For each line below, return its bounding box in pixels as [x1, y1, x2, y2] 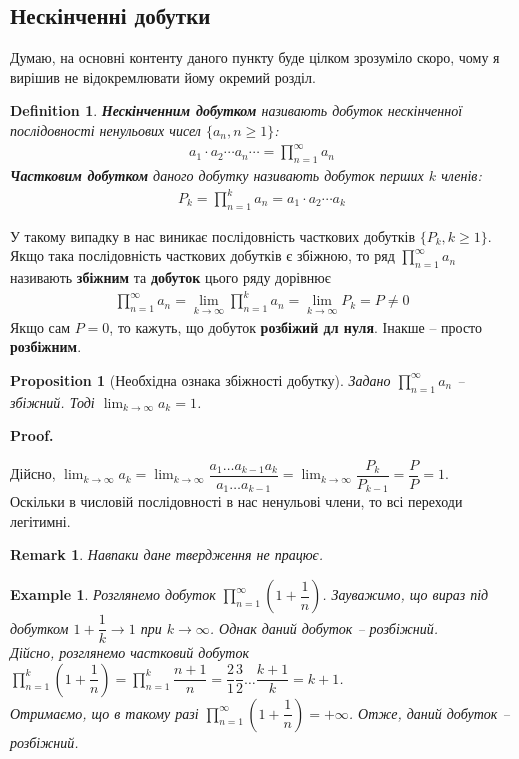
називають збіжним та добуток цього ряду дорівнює [10, 267, 331, 288]
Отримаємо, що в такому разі [10, 702, 199, 723]
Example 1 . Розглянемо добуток [10, 584, 216, 605]
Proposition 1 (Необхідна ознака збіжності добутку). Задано [10, 369, 391, 390]
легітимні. [10, 510, 71, 531]
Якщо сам [10, 316, 71, 337]
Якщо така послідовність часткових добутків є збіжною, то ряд [10, 245, 395, 266]
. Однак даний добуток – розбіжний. [209, 617, 439, 638]
